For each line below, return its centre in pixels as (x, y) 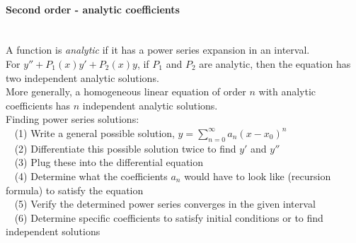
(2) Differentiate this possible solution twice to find (125, 148)
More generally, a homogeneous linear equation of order (126, 91)
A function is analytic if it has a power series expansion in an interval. (158, 50)
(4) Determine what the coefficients (91, 176)
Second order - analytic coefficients (93, 9)
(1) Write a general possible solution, (94, 132)
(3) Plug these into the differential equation (109, 162)
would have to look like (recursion (258, 176)
